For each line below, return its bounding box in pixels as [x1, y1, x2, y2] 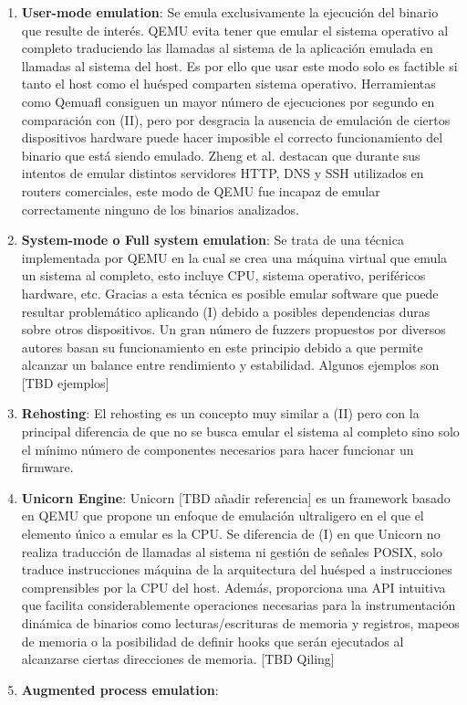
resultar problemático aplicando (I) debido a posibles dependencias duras [21, 301, 431, 321]
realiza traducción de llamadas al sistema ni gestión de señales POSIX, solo [21, 542, 443, 561]
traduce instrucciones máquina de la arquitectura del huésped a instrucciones [21, 560, 452, 579]
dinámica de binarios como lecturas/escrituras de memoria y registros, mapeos [21, 614, 460, 632]
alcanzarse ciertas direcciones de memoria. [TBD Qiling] [21, 649, 335, 668]
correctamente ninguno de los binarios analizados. [21, 199, 299, 218]
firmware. [21, 458, 74, 477]
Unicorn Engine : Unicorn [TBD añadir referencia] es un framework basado [21, 488, 451, 507]
